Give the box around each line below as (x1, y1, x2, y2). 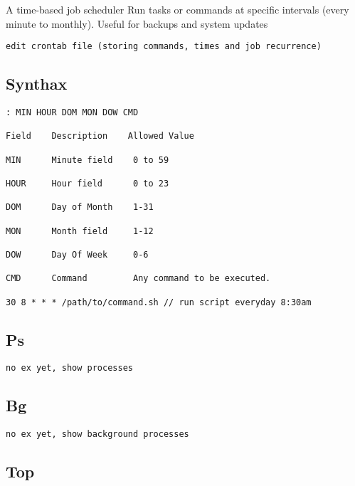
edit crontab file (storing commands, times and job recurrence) (6, 41, 322, 52)
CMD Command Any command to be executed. (6, 273, 271, 284)
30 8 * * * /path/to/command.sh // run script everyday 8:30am (6, 297, 312, 307)
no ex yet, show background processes (6, 429, 189, 440)
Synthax (6, 73, 68, 95)
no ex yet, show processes (6, 363, 133, 374)
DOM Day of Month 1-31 (6, 202, 154, 213)
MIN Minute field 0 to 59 (6, 154, 169, 165)
